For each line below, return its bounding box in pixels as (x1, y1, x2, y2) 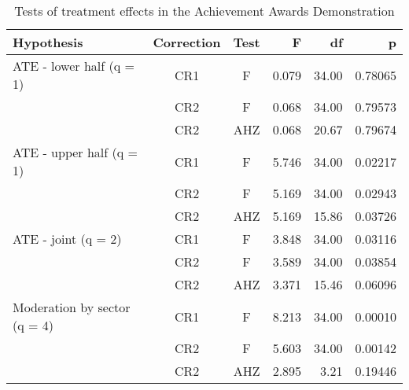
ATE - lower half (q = (13, 57, 134, 75)
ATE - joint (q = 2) (13, 230, 122, 248)
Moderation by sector (13, 298, 131, 316)
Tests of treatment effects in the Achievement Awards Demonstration (14, 2, 395, 20)
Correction (153, 33, 221, 51)
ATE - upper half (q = (13, 143, 138, 161)
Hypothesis (13, 33, 83, 51)
